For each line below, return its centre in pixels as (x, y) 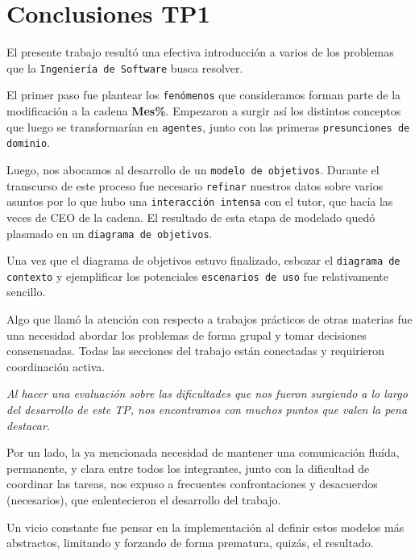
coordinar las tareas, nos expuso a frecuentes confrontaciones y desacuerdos (192, 484)
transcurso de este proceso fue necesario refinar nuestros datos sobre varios (195, 185)
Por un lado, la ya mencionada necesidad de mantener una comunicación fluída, (203, 452)
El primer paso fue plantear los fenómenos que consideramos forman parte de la (204, 95)
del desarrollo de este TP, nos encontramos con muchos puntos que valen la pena (207, 410)
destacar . (28, 425)
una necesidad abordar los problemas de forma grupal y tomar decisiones (187, 334)
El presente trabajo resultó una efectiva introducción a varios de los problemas (200, 52)
